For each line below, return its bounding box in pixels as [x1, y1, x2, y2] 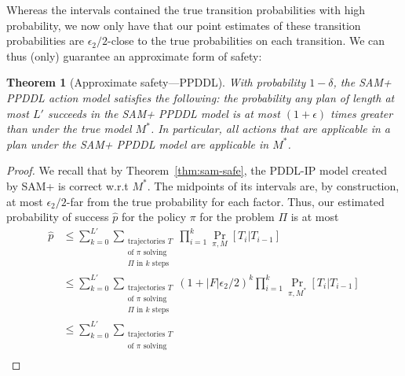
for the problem [199, 208, 275, 225]
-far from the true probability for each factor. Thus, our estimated [66, 193, 385, 209]
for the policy [121, 208, 187, 225]
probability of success [6, 208, 109, 225]
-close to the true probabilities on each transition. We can [108, 32, 385, 49]
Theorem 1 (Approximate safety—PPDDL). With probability [6, 74, 306, 90]
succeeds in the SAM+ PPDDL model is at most [47, 105, 280, 121]
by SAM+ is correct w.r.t [6, 177, 129, 194]
